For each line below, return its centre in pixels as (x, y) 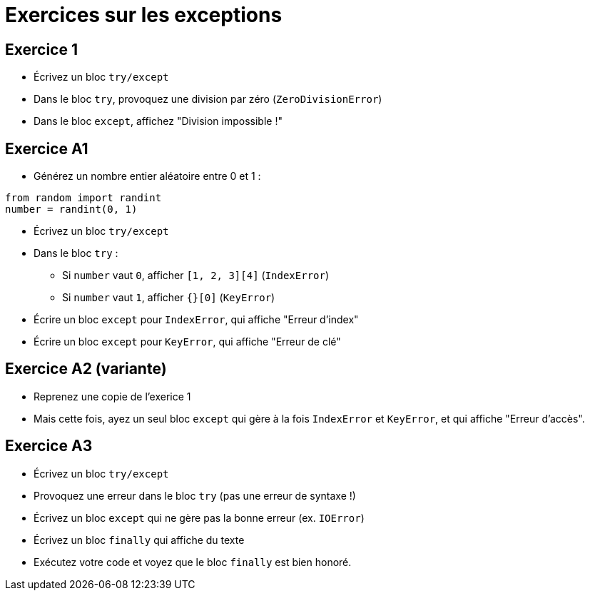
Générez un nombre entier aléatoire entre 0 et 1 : (147, 176)
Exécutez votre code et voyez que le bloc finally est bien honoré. (193, 562)
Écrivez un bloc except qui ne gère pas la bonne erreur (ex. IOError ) (199, 517)
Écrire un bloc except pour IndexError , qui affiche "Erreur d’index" (196, 320)
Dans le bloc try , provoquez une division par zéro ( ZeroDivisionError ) (208, 99)
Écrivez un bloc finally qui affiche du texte (139, 540)
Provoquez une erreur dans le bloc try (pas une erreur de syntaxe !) (195, 495)
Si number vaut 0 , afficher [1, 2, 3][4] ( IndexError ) (196, 276)
